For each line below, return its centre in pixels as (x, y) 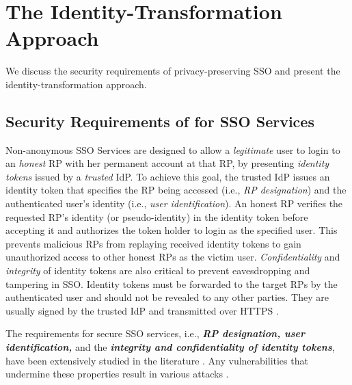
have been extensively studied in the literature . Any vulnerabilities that (157, 360)
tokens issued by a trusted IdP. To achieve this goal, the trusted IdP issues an (168, 176)
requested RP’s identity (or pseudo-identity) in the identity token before (157, 216)
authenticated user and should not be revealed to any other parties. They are (167, 297)
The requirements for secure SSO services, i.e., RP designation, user (155, 333)
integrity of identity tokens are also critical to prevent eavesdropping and (158, 270)
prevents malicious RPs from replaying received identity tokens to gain (153, 243)
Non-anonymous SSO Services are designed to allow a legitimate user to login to (173, 149)
